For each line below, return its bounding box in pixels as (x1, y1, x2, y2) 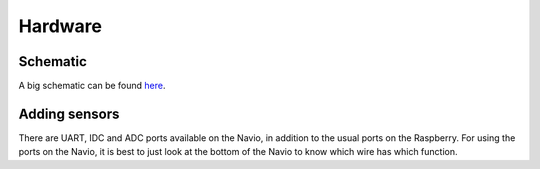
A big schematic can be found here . (18, 80, 166, 92)
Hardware (18, 15, 102, 37)
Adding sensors (18, 105, 120, 122)
